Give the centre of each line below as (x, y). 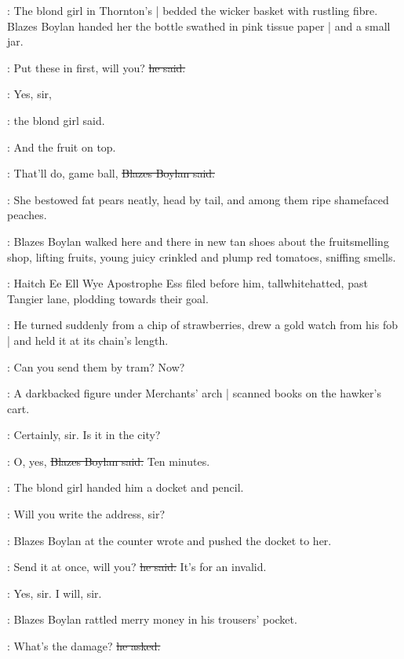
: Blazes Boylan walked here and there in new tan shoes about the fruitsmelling (198, 241)
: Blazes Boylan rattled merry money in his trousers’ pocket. (152, 619)
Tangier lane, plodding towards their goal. (108, 298)
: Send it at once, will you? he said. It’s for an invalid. (137, 567)
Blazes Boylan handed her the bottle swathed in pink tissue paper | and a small (199, 26)
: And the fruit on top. (62, 146)
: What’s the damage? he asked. (84, 646)
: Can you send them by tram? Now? (96, 366)
